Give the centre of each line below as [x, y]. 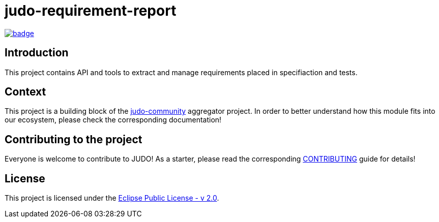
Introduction [37, 53]
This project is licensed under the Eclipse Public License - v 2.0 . [112, 198]
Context [25, 92]
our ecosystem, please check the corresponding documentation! [113, 120]
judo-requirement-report [91, 11]
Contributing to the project [74, 139]
